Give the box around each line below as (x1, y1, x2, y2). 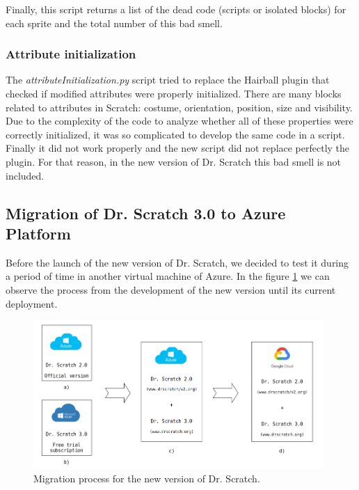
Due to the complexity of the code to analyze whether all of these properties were (6, 113, 353, 128)
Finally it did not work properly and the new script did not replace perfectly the (6, 141, 350, 155)
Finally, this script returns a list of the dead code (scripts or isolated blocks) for (6, 2, 346, 16)
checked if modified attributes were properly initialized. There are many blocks (6, 86, 342, 100)
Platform (6, 222, 71, 244)
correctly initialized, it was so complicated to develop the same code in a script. (6, 127, 345, 141)
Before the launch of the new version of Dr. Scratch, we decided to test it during (6, 255, 349, 269)
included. (6, 168, 45, 182)
